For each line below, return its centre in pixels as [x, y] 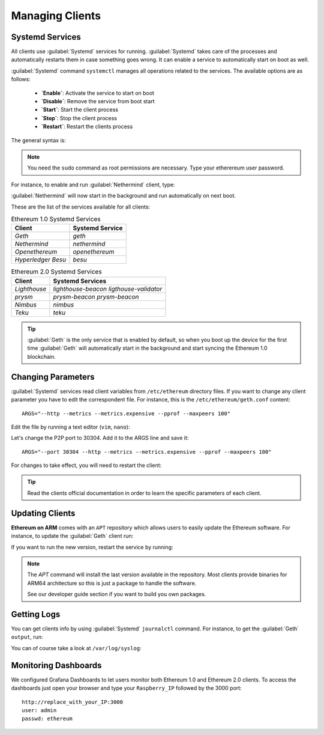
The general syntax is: [38, 140]
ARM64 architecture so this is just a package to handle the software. [112, 583]
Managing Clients [56, 16]
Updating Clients [43, 513]
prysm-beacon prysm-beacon [96, 296]
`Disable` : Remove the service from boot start [98, 102]
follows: [21, 79]
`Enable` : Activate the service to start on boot [97, 93]
